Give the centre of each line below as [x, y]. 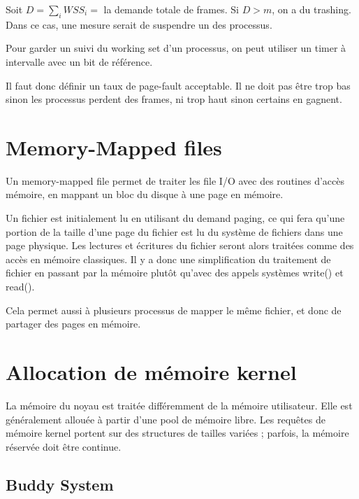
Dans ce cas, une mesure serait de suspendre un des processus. [139, 24]
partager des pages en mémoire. [73, 324]
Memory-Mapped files [114, 147]
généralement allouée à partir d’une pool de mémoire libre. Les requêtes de [166, 419]
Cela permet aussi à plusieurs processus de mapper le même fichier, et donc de [174, 310]
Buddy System [60, 484]
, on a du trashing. [312, 9]
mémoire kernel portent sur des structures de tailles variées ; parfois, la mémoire [177, 433]
